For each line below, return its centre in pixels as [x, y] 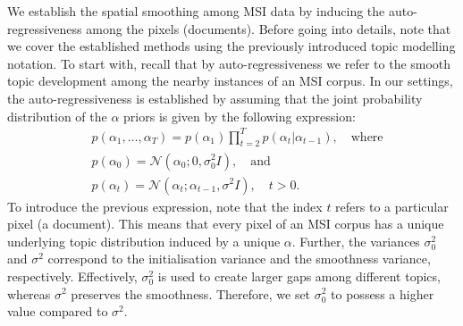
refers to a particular [392, 206]
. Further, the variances [356, 241]
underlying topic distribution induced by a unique [144, 241]
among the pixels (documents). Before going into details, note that [269, 28]
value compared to [58, 311]
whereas [29, 293]
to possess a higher [383, 293]
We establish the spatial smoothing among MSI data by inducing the [196, 11]
